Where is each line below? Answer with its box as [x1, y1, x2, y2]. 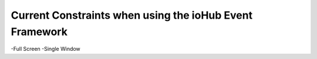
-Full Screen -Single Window [11, 46, 80, 53]
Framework [11, 25, 68, 38]
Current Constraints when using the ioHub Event [11, 9, 252, 22]
